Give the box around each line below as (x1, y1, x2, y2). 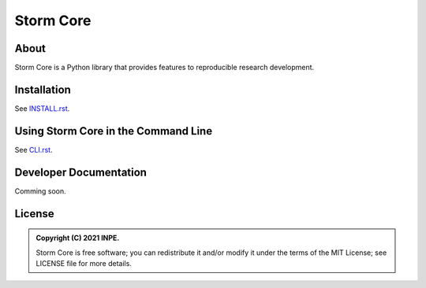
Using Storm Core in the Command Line (14, 124, 213, 138)
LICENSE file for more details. (35, 258, 132, 268)
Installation (14, 83, 71, 96)
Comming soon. (14, 186, 66, 196)
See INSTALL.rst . (14, 103, 70, 113)
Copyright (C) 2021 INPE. (35, 233, 120, 243)
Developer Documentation (14, 165, 148, 179)
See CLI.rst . (14, 145, 53, 154)
